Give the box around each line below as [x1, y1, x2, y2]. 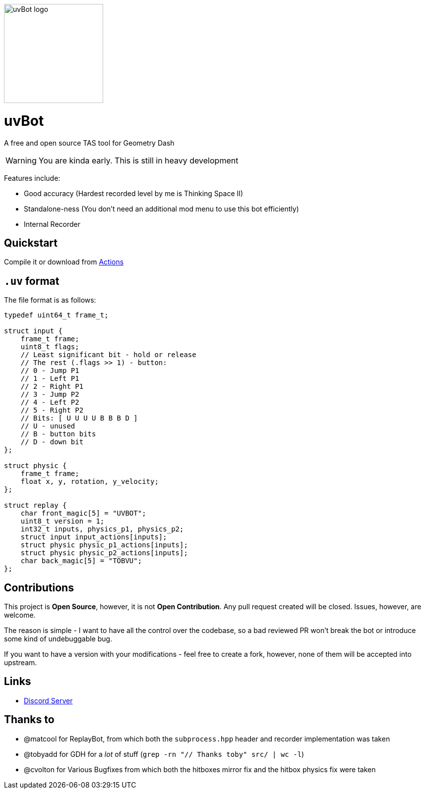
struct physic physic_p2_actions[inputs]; [20, 549, 188, 557]
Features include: [4, 173, 61, 182]
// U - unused [20, 422, 75, 430]
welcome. [4, 611, 36, 620]
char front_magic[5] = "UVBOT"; [20, 509, 146, 518]
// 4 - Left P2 [20, 398, 79, 407]
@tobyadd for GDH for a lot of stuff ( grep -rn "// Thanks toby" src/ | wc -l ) [24, 749, 304, 758]
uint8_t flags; [20, 343, 79, 351]
